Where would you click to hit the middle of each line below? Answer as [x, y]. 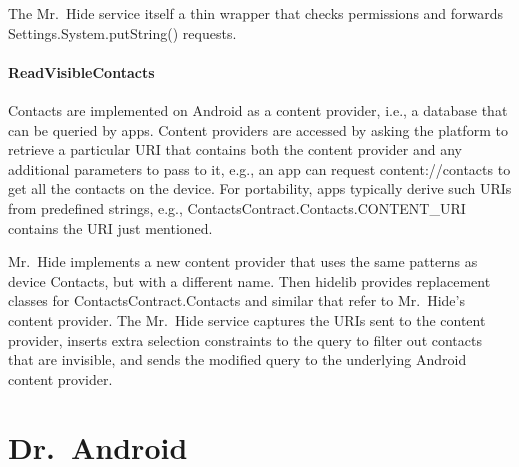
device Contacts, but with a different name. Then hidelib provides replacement [249, 280]
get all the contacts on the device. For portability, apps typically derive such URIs [260, 188]
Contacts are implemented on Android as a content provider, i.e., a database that [258, 109]
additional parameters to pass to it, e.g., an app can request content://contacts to [259, 168]
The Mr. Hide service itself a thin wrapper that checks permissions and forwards [256, 13]
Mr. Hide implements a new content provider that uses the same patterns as [243, 261]
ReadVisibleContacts [81, 71]
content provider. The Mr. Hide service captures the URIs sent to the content [247, 319]
